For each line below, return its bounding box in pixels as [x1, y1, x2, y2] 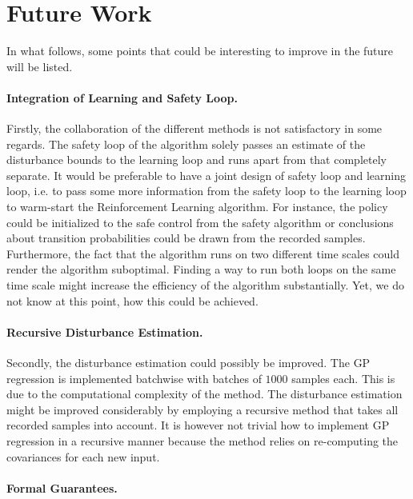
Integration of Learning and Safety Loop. [6, 89, 238, 106]
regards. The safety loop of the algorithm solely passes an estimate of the [6, 135, 366, 152]
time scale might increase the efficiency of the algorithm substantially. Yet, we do [6, 277, 404, 293]
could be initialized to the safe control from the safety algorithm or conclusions [6, 214, 394, 230]
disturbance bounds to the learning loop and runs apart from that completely [6, 151, 387, 168]
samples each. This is [291, 369, 395, 386]
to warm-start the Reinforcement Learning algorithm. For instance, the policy [6, 198, 388, 215]
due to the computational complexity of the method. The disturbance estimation [6, 385, 403, 402]
